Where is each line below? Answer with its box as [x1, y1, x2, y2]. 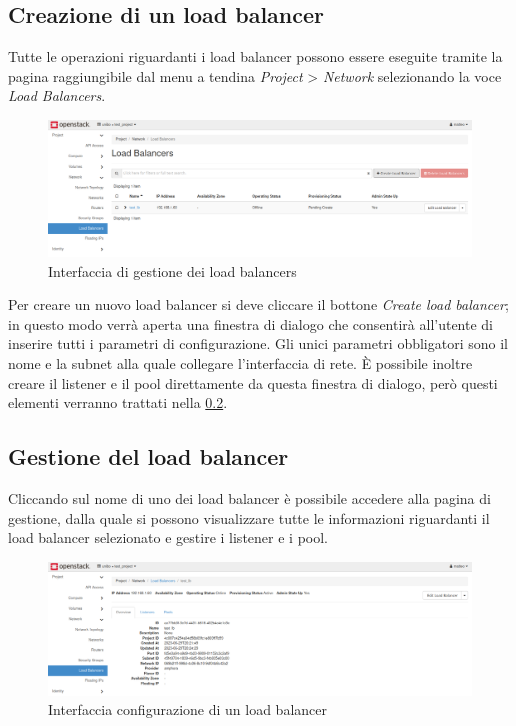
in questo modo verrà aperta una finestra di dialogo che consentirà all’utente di [8, 313, 494, 334]
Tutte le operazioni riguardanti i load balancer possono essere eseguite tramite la [8, 46, 503, 67]
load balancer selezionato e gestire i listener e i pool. [8, 527, 328, 548]
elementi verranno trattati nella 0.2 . [8, 392, 228, 413]
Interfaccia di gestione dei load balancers [48, 260, 297, 281]
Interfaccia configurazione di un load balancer [48, 699, 327, 720]
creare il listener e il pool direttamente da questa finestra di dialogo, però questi [8, 372, 498, 393]
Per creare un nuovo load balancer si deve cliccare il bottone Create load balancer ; [8, 294, 509, 315]
